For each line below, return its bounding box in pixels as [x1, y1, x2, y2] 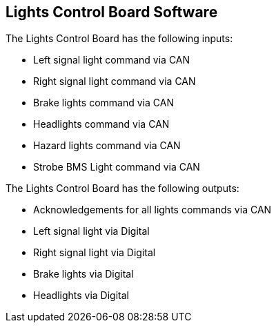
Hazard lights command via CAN [33, 139, 181, 152]
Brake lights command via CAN [33, 97, 174, 109]
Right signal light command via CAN [33, 75, 196, 88]
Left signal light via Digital [33, 225, 150, 238]
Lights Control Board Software [6, 3, 218, 21]
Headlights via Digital [33, 289, 129, 302]
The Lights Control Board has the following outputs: [6, 182, 239, 195]
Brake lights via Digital [33, 268, 134, 280]
